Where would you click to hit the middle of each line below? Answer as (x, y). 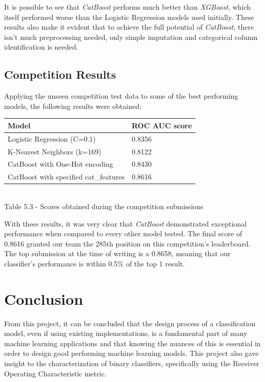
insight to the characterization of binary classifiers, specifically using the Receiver (132, 363)
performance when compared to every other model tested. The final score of (123, 233)
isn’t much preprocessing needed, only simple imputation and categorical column (131, 37)
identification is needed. (41, 47)
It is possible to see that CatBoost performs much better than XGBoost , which (128, 7)
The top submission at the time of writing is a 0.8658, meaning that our (117, 253)
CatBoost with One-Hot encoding (60, 164)
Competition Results (60, 74)
